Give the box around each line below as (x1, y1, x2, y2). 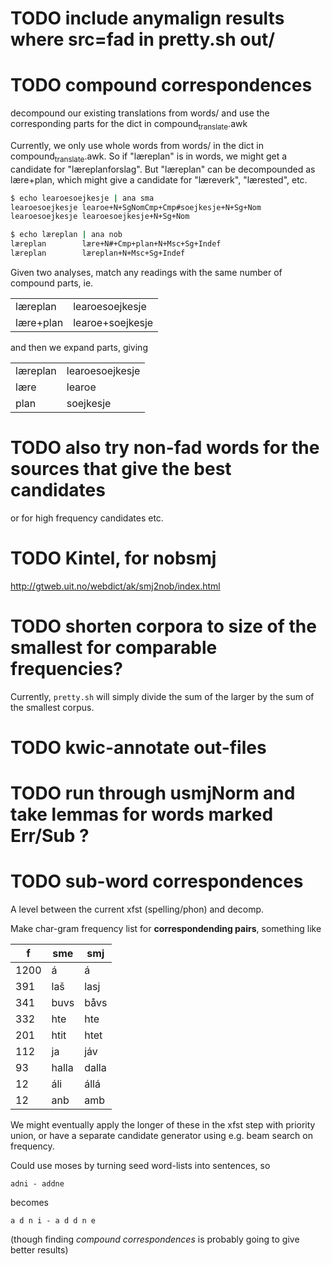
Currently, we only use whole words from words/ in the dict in (10, 139, 264, 151)
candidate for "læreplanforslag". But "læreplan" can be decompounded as (10, 163, 316, 175)
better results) (10, 1244, 69, 1256)
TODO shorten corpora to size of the (10, 615, 317, 638)
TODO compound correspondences (10, 74, 313, 97)
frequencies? (10, 658, 123, 681)
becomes (10, 1197, 49, 1209)
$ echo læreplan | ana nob (10, 230, 123, 240)
